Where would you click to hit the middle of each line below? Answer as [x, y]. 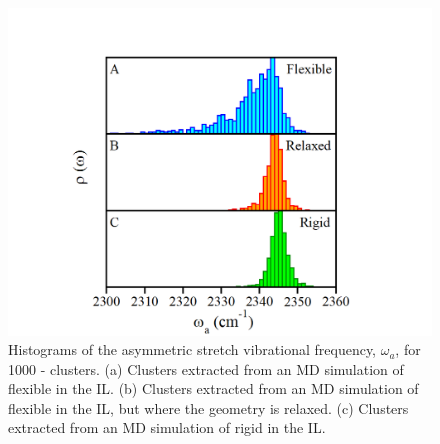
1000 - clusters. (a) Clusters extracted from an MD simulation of [206, 368]
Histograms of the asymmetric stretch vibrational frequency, [192, 349]
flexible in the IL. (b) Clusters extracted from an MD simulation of [213, 388]
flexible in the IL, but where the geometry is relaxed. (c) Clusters [208, 407]
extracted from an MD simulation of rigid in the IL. [167, 427]
